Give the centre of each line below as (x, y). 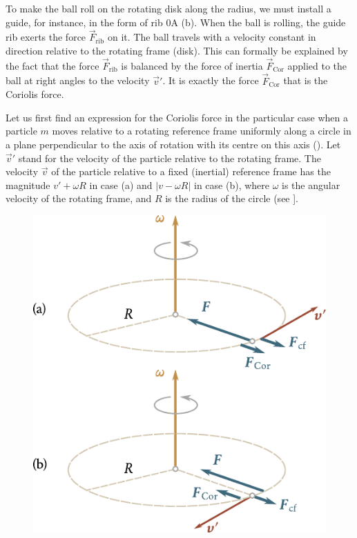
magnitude (28, 185)
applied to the (317, 65)
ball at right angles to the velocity (78, 80)
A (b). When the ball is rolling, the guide (258, 22)
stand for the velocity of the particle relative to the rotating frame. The (170, 158)
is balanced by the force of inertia (192, 65)
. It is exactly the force (211, 80)
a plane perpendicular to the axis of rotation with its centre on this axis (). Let (173, 144)
